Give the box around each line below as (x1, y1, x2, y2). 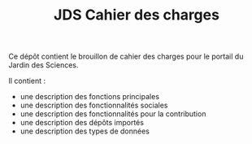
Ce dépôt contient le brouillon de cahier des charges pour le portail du (8, 51, 244, 62)
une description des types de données (20, 126, 150, 136)
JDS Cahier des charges (54, 6, 219, 24)
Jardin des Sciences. (8, 60, 79, 70)
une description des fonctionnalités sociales (20, 100, 168, 111)
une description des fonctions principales (20, 92, 160, 102)
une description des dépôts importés (20, 118, 145, 128)
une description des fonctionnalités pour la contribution (20, 109, 206, 119)
